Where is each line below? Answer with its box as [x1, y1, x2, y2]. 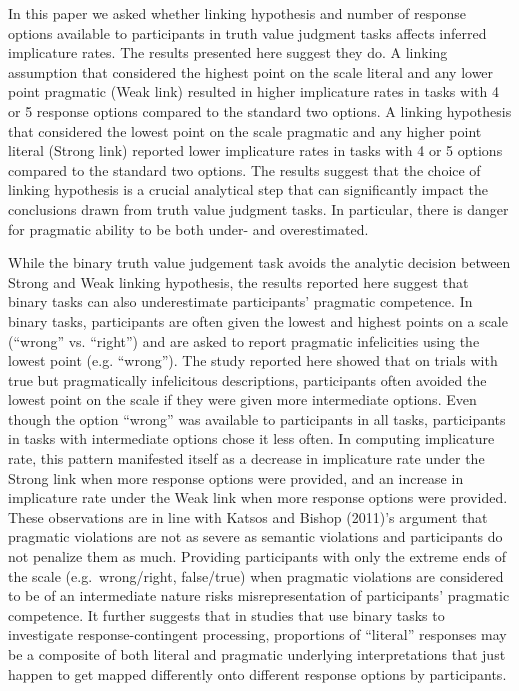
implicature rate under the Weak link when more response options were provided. [8, 487, 508, 508]
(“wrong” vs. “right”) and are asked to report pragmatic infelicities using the [8, 330, 480, 351]
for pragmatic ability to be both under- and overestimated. [8, 218, 369, 239]
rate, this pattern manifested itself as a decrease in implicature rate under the [8, 448, 485, 469]
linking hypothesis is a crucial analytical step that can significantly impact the [8, 179, 488, 200]
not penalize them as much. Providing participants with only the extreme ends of [8, 546, 506, 567]
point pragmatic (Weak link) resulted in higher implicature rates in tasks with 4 [8, 81, 499, 102]
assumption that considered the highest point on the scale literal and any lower [8, 61, 494, 82]
